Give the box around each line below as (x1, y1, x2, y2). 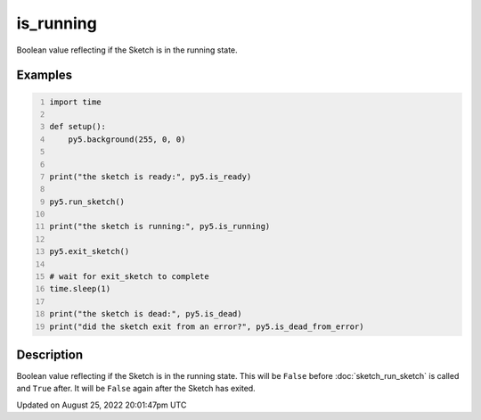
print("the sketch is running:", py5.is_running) (49, 221, 271, 232)
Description (16, 347, 84, 362)
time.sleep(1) (49, 284, 111, 294)
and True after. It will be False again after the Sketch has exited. (16, 383, 256, 394)
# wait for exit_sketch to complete (49, 272, 209, 282)
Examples (16, 68, 73, 83)
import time (49, 96, 102, 107)
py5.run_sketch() (49, 196, 125, 207)
